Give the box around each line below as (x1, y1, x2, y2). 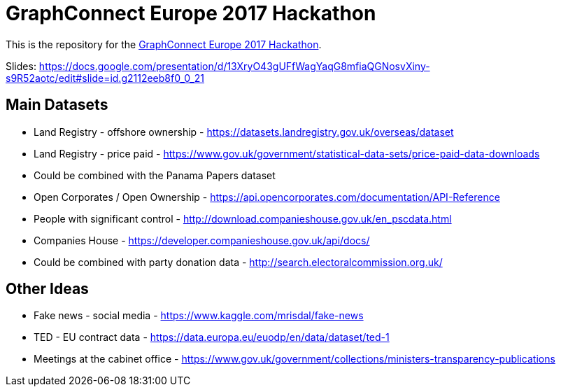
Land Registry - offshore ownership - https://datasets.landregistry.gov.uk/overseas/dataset (34, 125, 454, 138)
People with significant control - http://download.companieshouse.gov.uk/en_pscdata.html (34, 212, 452, 225)
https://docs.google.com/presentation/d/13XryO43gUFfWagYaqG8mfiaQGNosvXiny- (38, 59, 430, 72)
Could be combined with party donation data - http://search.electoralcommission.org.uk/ (34, 255, 443, 268)
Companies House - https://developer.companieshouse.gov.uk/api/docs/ (34, 234, 370, 246)
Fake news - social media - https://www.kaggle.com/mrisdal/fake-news (34, 309, 364, 322)
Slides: (6, 59, 36, 72)
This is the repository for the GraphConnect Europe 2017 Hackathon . (6, 38, 322, 50)
